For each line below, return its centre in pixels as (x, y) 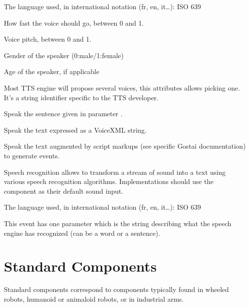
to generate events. (32, 155)
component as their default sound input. (64, 191)
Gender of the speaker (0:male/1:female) (64, 55)
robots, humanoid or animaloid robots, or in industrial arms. (94, 299)
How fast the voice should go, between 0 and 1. (74, 23)
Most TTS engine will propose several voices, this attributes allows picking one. (122, 87)
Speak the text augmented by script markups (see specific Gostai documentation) (125, 146)
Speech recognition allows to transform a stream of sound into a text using (115, 172)
